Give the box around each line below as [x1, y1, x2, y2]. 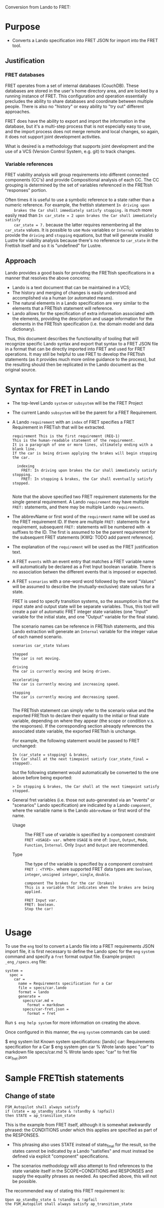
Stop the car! [24, 906, 53, 912]
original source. [5, 366, 37, 372]
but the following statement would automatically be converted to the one [12, 769, 159, 775]
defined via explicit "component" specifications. [12, 1153, 109, 1159]
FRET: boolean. [24, 902, 56, 907]
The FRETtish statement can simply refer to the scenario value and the [12, 707, 154, 713]
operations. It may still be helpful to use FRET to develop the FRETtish [5, 351, 145, 357]
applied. [24, 889, 43, 894]
